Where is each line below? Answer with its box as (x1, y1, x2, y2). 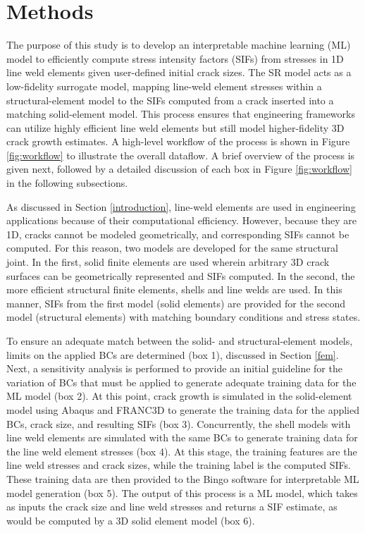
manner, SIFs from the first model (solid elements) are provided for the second (6, 295, 346, 310)
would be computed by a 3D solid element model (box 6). (6, 513, 255, 527)
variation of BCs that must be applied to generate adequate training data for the (6, 374, 357, 389)
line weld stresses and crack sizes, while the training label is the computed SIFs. (6, 458, 351, 472)
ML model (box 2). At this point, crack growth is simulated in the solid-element (6, 388, 352, 403)
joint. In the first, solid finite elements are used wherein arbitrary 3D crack (6, 255, 330, 269)
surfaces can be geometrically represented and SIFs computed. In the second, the (6, 268, 355, 283)
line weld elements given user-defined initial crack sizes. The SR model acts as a (6, 65, 352, 80)
